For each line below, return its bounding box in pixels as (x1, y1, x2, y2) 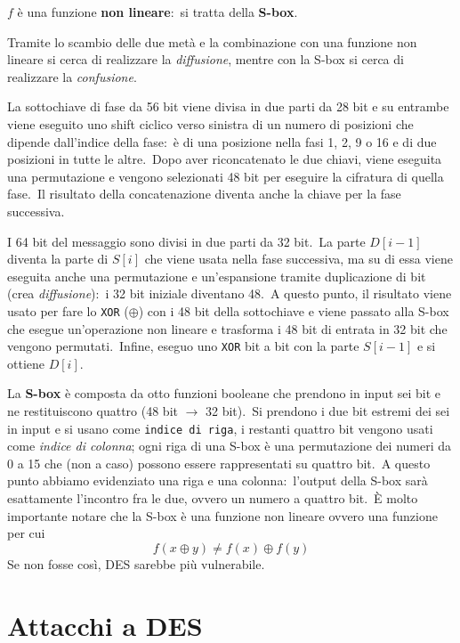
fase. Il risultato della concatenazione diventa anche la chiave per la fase (7, 184, 401, 203)
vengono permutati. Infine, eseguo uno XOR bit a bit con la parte (7, 337, 359, 355)
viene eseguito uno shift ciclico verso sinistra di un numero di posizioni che (7, 114, 414, 133)
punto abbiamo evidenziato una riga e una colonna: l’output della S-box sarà (7, 471, 428, 490)
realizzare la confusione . (7, 67, 137, 85)
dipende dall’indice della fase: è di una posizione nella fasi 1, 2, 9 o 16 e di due (7, 132, 437, 151)
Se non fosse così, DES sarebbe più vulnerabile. (7, 554, 265, 573)
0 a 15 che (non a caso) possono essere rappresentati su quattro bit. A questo (7, 453, 431, 472)
